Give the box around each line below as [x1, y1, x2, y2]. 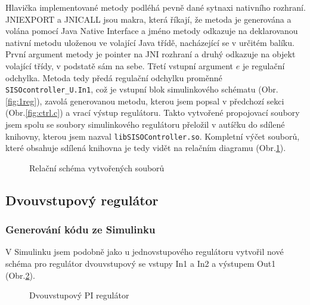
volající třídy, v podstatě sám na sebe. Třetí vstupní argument [5, 59, 234, 72]
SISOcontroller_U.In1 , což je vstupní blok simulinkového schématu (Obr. [5, 83, 278, 95]
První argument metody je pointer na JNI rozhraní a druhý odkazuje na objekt [5, 48, 296, 60]
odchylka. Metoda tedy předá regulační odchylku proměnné [5, 71, 222, 84]
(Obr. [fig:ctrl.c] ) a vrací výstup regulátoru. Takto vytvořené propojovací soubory [5, 106, 300, 119]
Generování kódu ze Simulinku [5, 222, 156, 237]
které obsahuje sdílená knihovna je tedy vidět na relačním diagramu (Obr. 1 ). [5, 141, 286, 154]
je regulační [242, 59, 285, 72]
